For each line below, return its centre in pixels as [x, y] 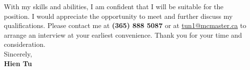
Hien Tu [18, 63]
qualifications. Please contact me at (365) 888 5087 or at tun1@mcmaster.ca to [125, 25]
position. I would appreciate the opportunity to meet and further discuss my [118, 16]
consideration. [25, 44]
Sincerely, [18, 53]
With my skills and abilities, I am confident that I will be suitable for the [114, 6]
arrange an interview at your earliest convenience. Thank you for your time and [123, 35]
